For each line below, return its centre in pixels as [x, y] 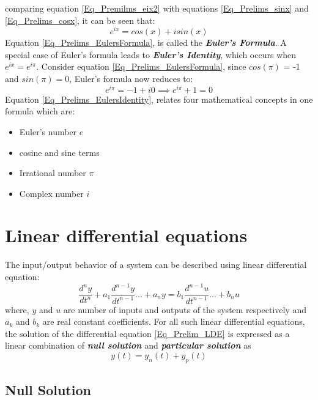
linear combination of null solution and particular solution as [128, 345]
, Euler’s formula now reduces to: [131, 79]
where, [17, 309]
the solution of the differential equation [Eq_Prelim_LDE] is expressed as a [147, 333]
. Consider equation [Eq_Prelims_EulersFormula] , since [141, 66]
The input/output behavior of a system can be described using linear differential [156, 265]
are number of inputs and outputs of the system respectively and [185, 309]
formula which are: [40, 111]
